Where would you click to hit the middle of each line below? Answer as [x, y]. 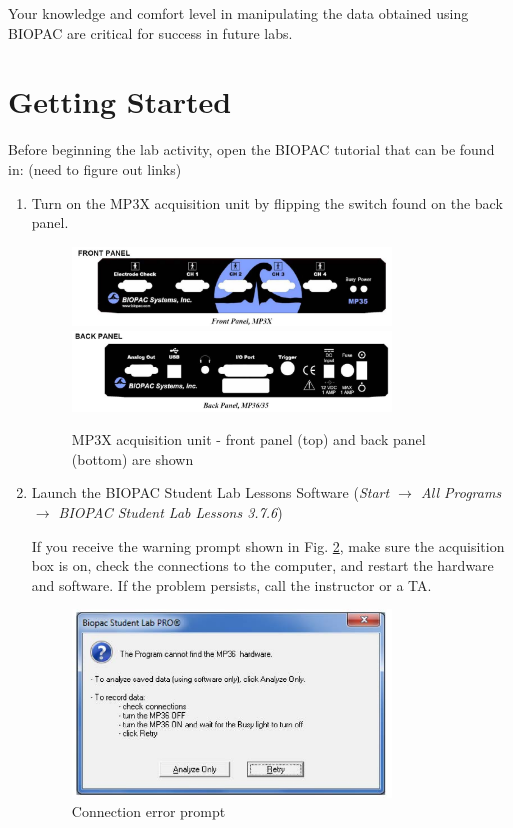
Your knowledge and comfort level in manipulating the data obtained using [238, 13]
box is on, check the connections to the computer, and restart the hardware [262, 565]
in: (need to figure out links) [95, 168]
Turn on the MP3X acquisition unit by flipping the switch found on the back [267, 202]
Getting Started [120, 101]
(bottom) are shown [132, 458]
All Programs [461, 492]
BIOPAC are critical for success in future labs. [150, 32]
